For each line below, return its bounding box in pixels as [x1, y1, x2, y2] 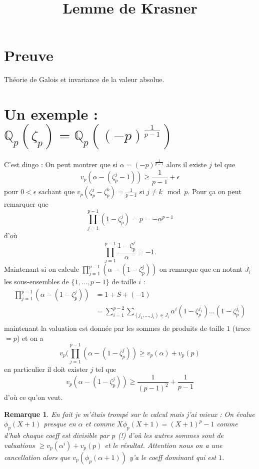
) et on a [16, 332, 43, 343]
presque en [43, 418, 76, 429]
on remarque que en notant [159, 264, 243, 274]
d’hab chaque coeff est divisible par [4, 430, 109, 440]
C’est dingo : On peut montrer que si [4, 159, 117, 170]
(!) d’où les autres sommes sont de [117, 430, 223, 440]
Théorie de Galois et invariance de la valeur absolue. [4, 74, 164, 85]
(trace [232, 322, 250, 333]
